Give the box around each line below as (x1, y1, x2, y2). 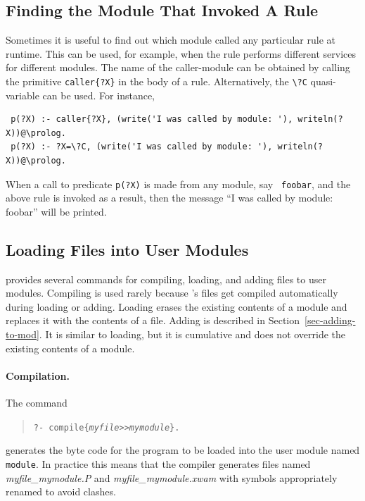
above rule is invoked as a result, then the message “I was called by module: (6, 190, 333, 205)
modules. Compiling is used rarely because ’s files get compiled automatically (6, 285, 338, 300)
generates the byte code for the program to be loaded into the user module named (6, 443, 360, 457)
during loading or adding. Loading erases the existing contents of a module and (6, 299, 347, 314)
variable (6, 87, 39, 102)
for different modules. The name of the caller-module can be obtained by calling (6, 60, 350, 75)
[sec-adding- (305, 313, 356, 328)
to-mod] (6, 327, 39, 342)
